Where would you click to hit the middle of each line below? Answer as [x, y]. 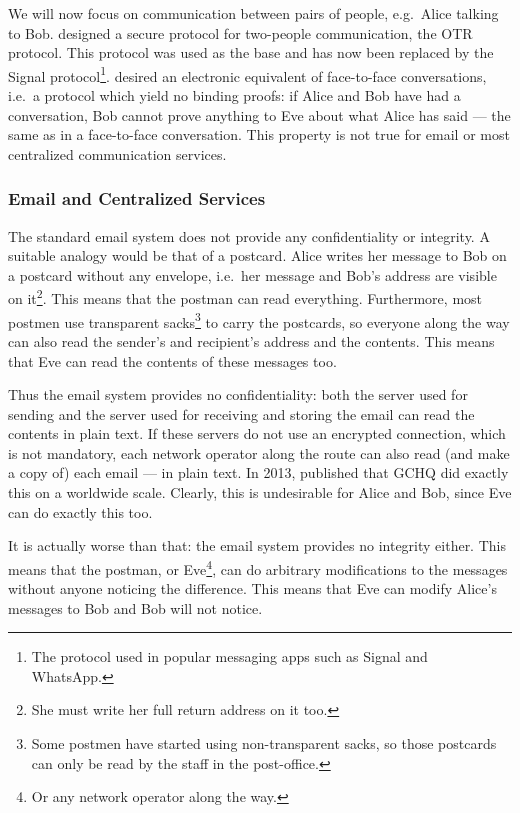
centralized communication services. [117, 153]
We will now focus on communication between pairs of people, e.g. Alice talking [253, 13]
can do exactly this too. [80, 511]
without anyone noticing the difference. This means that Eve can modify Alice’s [252, 588]
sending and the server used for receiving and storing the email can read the [241, 413]
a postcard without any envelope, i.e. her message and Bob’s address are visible [252, 274]
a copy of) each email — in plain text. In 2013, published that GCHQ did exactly [258, 472]
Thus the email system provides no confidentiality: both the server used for [238, 394]
